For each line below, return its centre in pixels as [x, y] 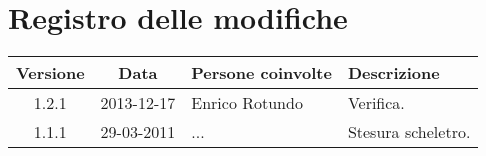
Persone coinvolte [261, 73]
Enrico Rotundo [247, 103]
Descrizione [393, 73]
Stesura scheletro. [409, 132]
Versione [50, 73]
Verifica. [376, 103]
